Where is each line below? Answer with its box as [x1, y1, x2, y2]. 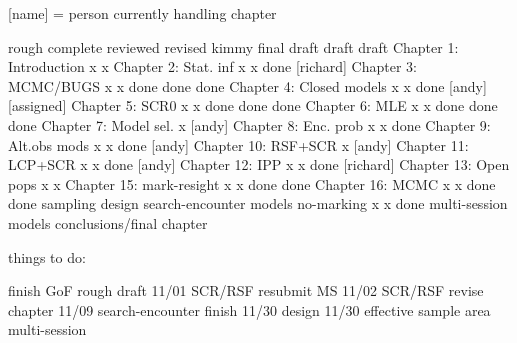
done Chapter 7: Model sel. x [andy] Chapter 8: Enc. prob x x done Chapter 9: [8, 114, 491, 135]
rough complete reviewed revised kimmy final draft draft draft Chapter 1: [8, 36, 459, 57]
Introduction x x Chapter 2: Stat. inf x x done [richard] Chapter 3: [8, 56, 417, 77]
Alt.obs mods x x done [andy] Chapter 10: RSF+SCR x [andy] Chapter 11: [8, 134, 469, 155]
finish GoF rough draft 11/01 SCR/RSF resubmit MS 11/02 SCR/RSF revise [8, 280, 484, 301]
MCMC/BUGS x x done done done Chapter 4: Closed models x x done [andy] [8, 75, 487, 96]
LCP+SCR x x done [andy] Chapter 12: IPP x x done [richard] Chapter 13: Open [8, 154, 510, 175]
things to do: [8, 246, 86, 267]
